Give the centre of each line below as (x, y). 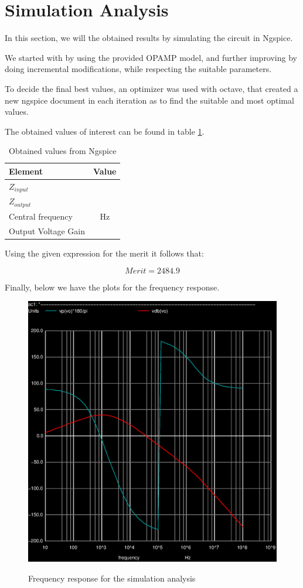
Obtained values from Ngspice (63, 151)
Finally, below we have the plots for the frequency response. (112, 287)
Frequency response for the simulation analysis (112, 578)
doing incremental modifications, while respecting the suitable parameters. (138, 69)
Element (26, 171)
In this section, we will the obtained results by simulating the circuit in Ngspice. (149, 38)
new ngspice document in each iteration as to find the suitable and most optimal (149, 100)
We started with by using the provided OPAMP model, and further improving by (151, 57)
